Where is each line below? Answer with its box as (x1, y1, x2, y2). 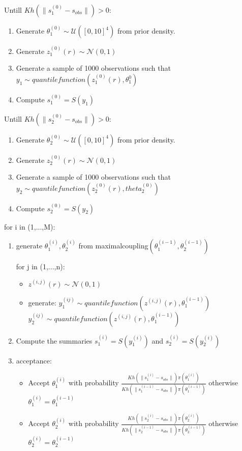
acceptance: (16, 355, 52, 365)
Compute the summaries (16, 335, 93, 346)
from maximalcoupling (78, 240, 148, 251)
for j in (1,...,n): (16, 261, 65, 272)
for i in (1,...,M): (4, 221, 55, 232)
